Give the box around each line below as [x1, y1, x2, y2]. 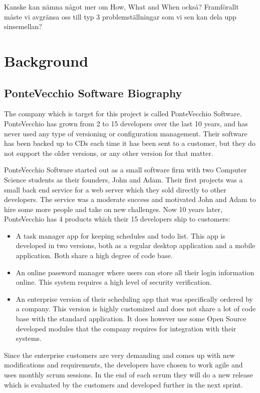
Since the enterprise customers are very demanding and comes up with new [4, 349, 235, 360]
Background [4, 50, 89, 71]
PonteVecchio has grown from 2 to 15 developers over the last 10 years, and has [4, 118, 248, 128]
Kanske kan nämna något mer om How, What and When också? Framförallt [4, 2, 239, 12]
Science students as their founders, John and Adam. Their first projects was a [4, 174, 243, 184]
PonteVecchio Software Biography [4, 85, 182, 100]
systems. [16, 333, 42, 343]
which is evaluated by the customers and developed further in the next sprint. [4, 379, 243, 389]
